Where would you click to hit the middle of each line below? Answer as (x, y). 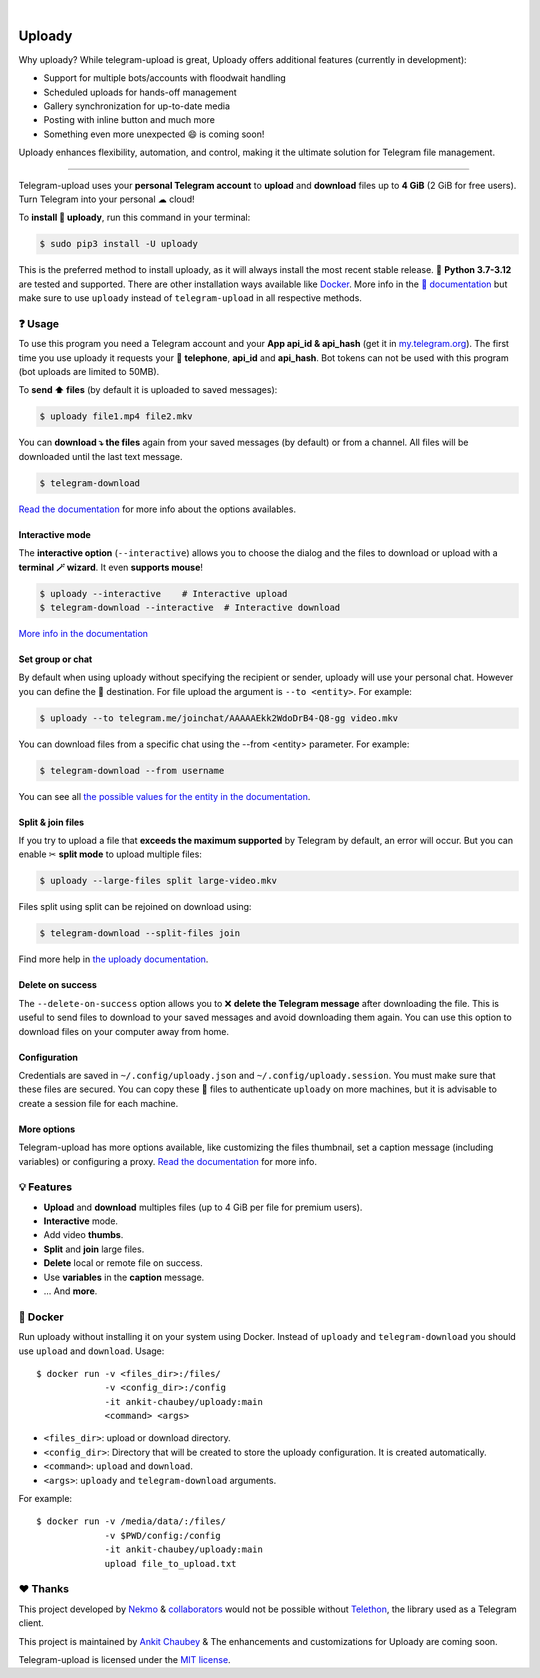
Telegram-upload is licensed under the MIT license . (124, 1659)
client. (31, 1623)
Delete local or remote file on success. (123, 1263)
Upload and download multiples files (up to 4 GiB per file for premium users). (203, 1207)
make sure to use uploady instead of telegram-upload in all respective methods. (190, 298)
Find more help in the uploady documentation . (113, 959)
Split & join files (51, 822)
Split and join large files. (94, 1249)
